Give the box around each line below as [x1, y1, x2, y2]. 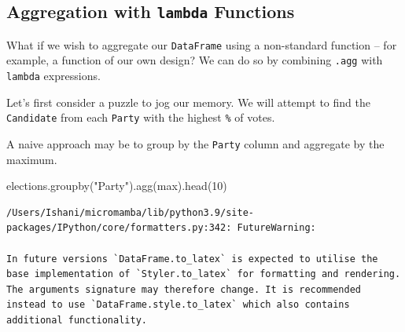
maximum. [6, 151, 57, 167]
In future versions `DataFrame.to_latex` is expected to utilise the [6, 253, 378, 265]
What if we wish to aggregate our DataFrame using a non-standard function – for [6, 36, 397, 53]
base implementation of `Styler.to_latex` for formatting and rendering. [6, 268, 401, 280]
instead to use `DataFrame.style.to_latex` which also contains [6, 299, 350, 311]
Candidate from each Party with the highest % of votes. [6, 109, 275, 126]
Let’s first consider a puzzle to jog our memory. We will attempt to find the [6, 93, 370, 110]
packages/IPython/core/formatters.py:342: [6, 222, 232, 234]
